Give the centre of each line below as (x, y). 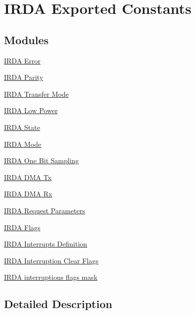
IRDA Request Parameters (45, 210)
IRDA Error (22, 60)
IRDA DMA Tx (28, 177)
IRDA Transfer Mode (36, 94)
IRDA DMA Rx (28, 194)
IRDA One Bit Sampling (42, 160)
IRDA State (22, 127)
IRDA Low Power (31, 110)
